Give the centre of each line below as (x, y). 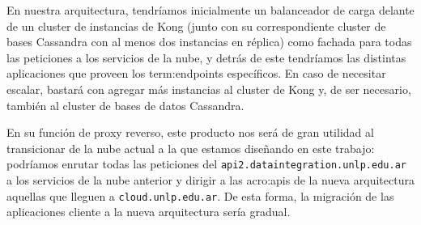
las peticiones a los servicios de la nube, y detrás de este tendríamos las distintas (206, 57)
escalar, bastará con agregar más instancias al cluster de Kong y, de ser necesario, (209, 89)
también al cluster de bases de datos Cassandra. (125, 105)
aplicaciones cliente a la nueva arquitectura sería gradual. (149, 212)
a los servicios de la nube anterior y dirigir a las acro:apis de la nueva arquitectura (210, 180)
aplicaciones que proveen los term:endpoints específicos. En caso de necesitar (196, 73)
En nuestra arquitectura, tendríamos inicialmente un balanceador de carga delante (210, 10)
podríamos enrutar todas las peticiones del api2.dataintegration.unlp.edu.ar (206, 164)
